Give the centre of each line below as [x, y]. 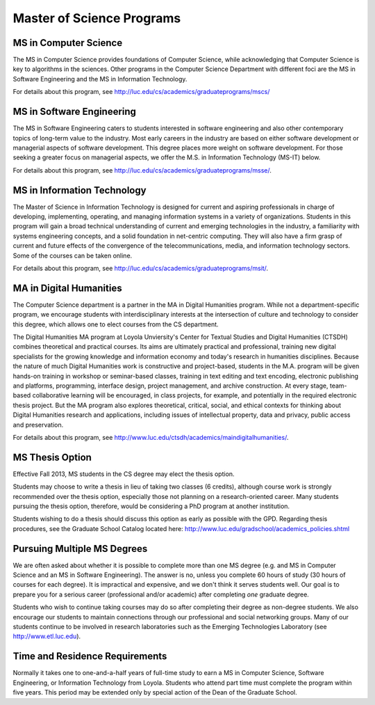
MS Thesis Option [52, 457]
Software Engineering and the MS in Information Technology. [100, 79]
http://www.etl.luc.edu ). [47, 636]
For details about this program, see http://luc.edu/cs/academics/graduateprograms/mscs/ [141, 92]
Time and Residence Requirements [90, 657]
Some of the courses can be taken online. [73, 255]
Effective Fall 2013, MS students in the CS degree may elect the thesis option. [124, 474]
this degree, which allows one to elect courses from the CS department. [116, 324]
